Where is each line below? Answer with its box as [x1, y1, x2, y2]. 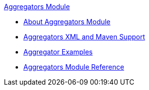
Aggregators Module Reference [23, 63, 124, 71]
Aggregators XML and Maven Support [23, 33, 145, 41]
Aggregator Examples [23, 48, 93, 56]
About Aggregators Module [23, 18, 111, 26]
